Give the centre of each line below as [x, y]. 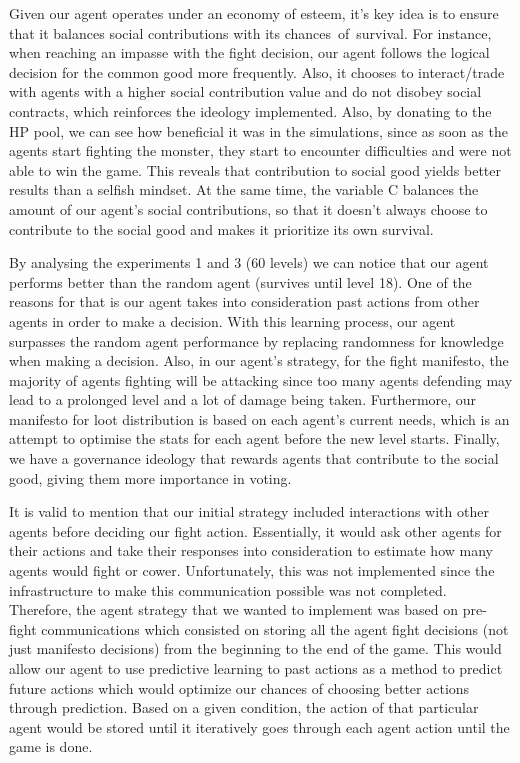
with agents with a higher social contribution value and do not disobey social [245, 91]
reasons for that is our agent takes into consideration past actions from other [244, 301]
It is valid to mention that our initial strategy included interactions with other [249, 511]
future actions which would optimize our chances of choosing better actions [239, 687]
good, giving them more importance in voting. [150, 477]
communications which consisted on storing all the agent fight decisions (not [275, 628]
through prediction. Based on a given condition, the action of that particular [244, 707]
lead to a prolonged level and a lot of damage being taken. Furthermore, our [243, 399]
